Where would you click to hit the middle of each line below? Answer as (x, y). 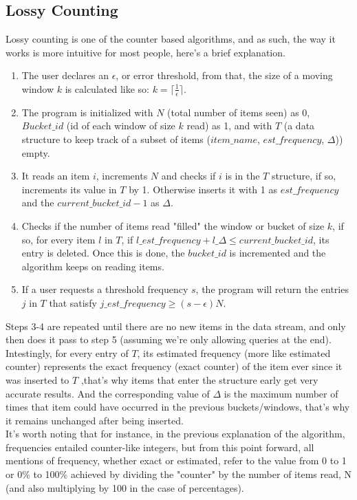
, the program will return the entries (272, 289)
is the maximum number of (281, 393)
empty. (36, 152)
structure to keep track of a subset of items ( (116, 139)
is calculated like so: (107, 88)
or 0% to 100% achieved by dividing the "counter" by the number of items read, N (179, 474)
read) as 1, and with (229, 126)
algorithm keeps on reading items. (93, 266)
